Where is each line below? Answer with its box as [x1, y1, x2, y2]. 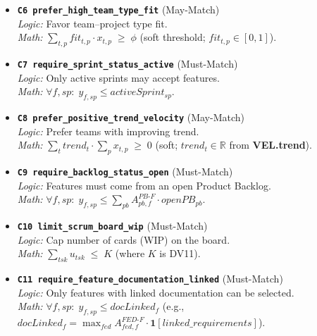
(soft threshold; [139, 30, 206, 44]
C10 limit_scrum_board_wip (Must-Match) [17, 218, 208, 233]
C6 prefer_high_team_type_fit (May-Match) [17, 2, 220, 16]
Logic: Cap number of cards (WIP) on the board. [17, 232, 230, 247]
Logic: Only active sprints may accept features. [17, 70, 220, 85]
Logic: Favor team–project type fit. [17, 15, 168, 30]
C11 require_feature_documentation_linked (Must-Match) [17, 271, 283, 286]
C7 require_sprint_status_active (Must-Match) [17, 56, 238, 71]
